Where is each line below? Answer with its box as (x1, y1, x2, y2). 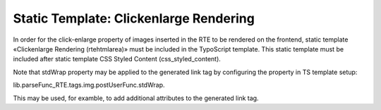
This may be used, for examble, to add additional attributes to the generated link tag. (13, 94, 259, 102)
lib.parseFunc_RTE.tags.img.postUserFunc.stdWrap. (13, 81, 165, 90)
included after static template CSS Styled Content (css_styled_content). (13, 55, 222, 63)
